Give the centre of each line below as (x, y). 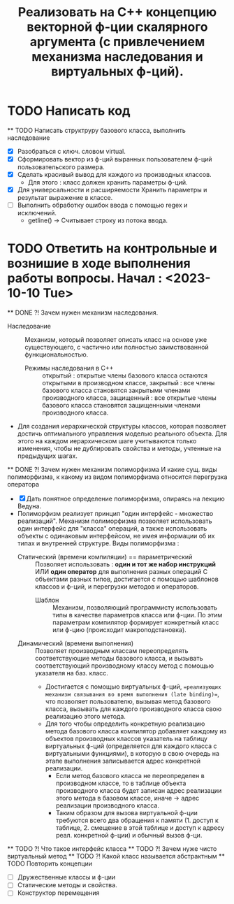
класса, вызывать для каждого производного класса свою (133, 709)
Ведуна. (29, 506)
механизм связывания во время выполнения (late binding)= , (132, 694)
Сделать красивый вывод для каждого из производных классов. (114, 175)
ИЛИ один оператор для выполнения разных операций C (121, 572)
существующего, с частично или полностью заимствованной (117, 347)
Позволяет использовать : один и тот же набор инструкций (125, 564)
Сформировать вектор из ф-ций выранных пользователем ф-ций (115, 159)
